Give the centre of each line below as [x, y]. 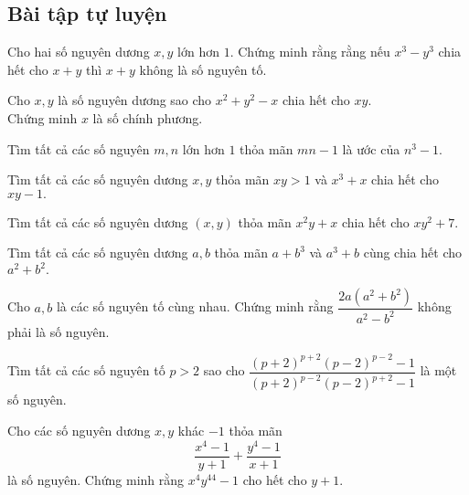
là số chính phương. [148, 117]
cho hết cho [275, 479]
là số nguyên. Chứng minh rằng [96, 479]
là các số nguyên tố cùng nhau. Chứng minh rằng [195, 306]
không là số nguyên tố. [203, 69]
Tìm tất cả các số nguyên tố [86, 370]
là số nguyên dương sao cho [135, 100]
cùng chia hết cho [413, 253]
